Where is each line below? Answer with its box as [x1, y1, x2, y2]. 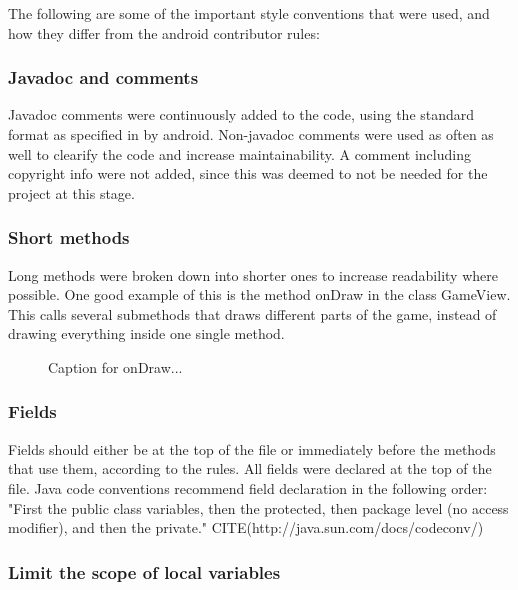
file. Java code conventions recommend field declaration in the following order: [8, 477, 488, 498]
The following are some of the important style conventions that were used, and [8, 3, 490, 23]
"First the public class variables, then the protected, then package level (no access [8, 497, 509, 518]
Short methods [8, 225, 130, 250]
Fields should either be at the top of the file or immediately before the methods [8, 438, 496, 459]
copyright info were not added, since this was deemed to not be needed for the [8, 163, 488, 184]
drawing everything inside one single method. [8, 323, 285, 344]
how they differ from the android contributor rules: [8, 22, 320, 43]
